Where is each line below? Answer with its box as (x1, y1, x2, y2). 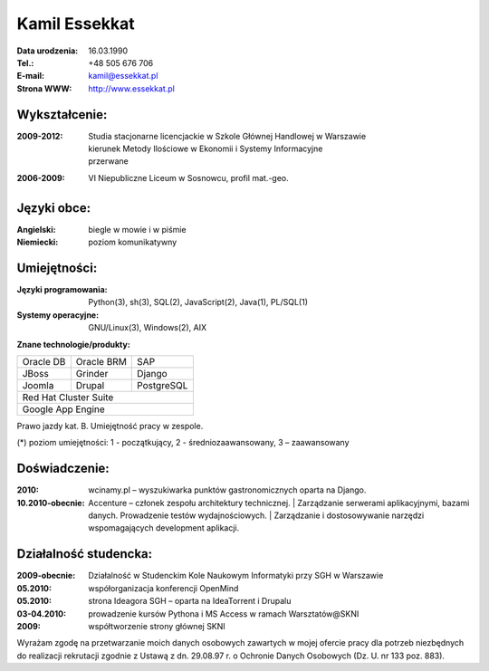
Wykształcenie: (16, 107, 108, 122)
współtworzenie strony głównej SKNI (88, 620, 225, 631)
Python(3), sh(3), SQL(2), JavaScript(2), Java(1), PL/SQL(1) (88, 297, 308, 308)
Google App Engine (22, 403, 106, 416)
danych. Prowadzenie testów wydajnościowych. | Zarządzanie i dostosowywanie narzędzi (88, 510, 425, 521)
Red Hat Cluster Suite (22, 390, 114, 403)
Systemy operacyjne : (16, 309, 100, 321)
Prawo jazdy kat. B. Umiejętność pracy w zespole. (16, 420, 204, 431)
